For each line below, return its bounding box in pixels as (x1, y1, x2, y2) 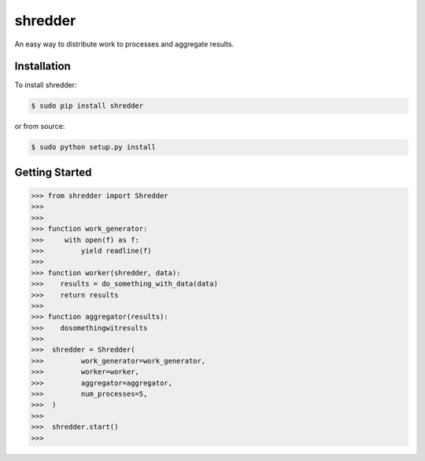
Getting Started (14, 165, 92, 179)
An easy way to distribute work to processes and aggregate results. (14, 39, 235, 49)
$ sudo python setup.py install (31, 142, 157, 152)
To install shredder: (14, 80, 78, 90)
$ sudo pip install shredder (31, 101, 144, 110)
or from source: (14, 122, 65, 131)
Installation (14, 60, 71, 73)
